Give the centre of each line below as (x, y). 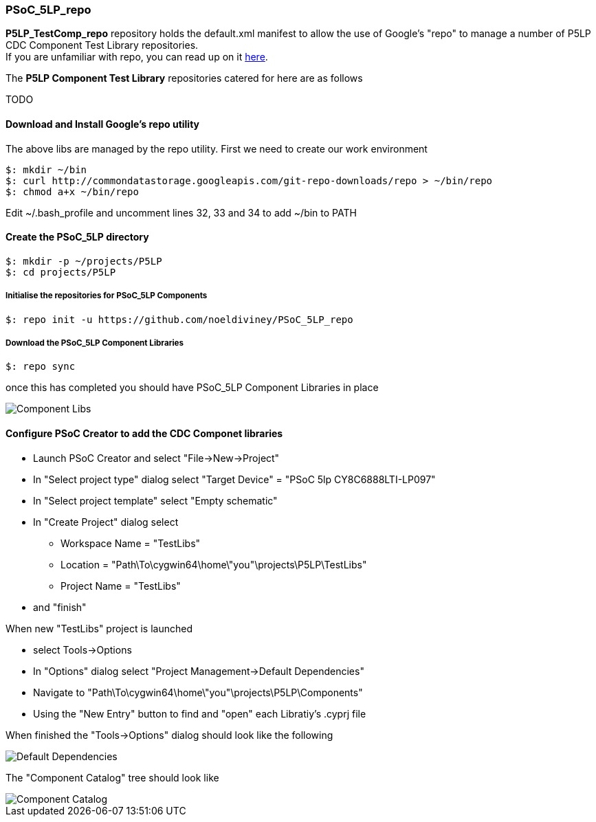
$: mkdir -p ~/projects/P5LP (84, 261)
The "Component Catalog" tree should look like (112, 777)
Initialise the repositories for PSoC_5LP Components (107, 296)
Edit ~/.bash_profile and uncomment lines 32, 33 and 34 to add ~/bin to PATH (181, 212)
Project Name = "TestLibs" (121, 586)
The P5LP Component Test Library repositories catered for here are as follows (184, 78)
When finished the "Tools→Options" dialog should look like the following (169, 735)
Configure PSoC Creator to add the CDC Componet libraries (144, 433)
